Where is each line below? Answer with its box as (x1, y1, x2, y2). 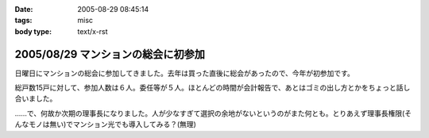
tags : (14, 16, 33, 25)
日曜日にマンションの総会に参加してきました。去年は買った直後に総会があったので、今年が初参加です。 (14, 68, 355, 78)
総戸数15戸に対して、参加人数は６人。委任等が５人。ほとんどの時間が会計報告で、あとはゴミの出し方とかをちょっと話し (14, 83, 411, 93)
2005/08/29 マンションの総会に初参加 (14, 48, 206, 61)
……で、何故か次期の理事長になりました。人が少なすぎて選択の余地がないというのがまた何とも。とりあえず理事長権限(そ (14, 108, 412, 118)
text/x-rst (77, 26, 108, 36)
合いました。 (14, 94, 57, 103)
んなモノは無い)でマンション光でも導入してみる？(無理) (14, 120, 196, 129)
